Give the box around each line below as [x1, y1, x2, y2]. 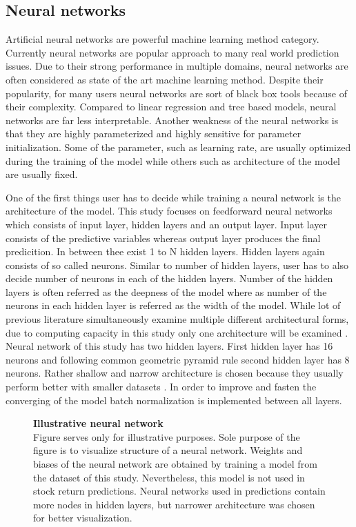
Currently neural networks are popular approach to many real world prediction [6, 45, 339, 59]
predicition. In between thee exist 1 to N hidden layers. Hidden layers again [6, 244, 325, 259]
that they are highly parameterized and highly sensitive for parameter [6, 126, 301, 141]
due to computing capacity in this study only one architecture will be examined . [6, 325, 348, 339]
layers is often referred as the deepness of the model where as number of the [6, 284, 327, 299]
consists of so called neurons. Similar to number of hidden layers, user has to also [6, 257, 349, 272]
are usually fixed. [6, 167, 78, 181]
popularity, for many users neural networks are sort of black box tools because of [6, 86, 348, 100]
